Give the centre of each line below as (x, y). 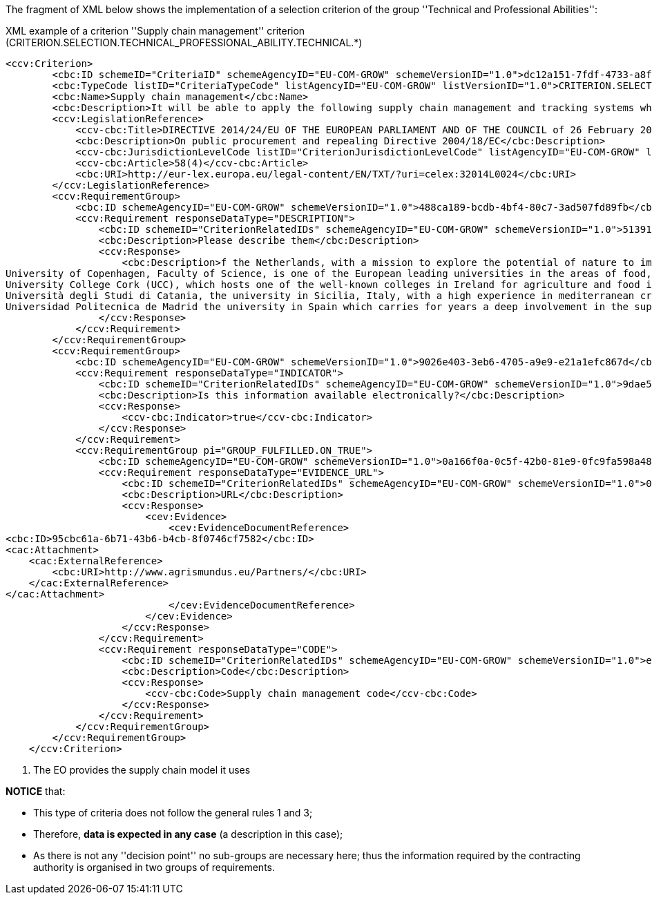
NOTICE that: (36, 791)
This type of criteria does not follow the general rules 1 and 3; (173, 813)
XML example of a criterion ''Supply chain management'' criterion (155, 31)
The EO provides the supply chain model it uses (142, 770)
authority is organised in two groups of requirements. (154, 867)
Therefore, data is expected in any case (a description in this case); (188, 834)
